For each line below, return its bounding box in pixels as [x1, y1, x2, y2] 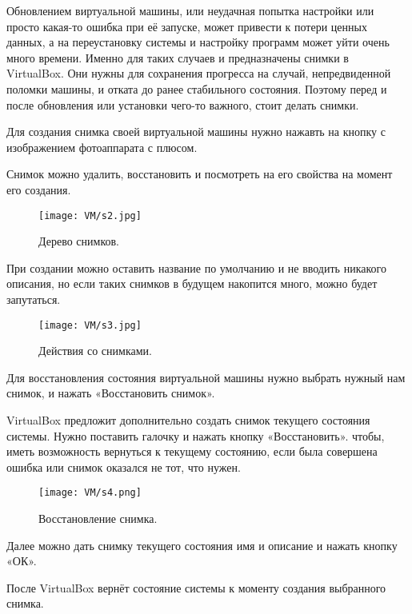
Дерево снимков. [38, 233, 119, 249]
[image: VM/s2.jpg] [38, 209, 142, 221]
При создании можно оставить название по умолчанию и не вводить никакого [6, 259, 386, 276]
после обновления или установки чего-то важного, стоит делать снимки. [6, 96, 359, 113]
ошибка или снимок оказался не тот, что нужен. [6, 458, 241, 475]
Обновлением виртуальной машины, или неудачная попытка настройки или [6, 2, 374, 18]
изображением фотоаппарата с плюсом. [6, 138, 198, 155]
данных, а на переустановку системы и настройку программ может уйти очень [6, 34, 390, 50]
